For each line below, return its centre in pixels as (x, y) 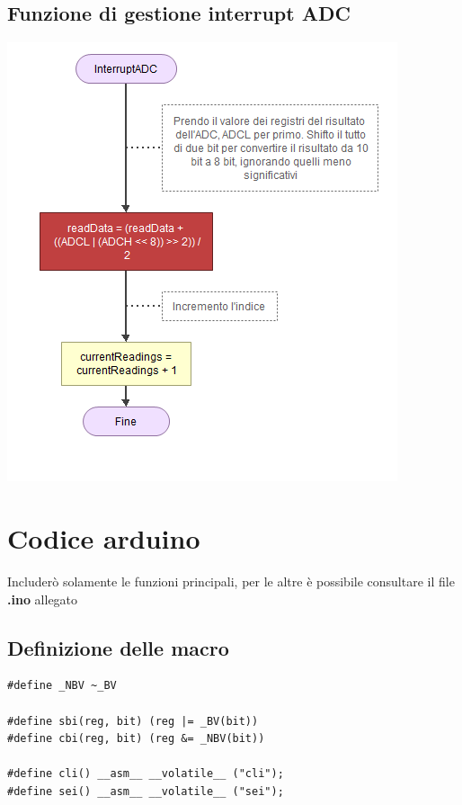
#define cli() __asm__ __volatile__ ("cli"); (146, 774)
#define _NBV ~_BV (62, 686)
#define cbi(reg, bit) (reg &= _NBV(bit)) (136, 739)
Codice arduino (104, 537)
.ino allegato (43, 599)
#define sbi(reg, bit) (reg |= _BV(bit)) (133, 721)
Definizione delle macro (118, 647)
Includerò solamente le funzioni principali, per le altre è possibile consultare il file (231, 581)
